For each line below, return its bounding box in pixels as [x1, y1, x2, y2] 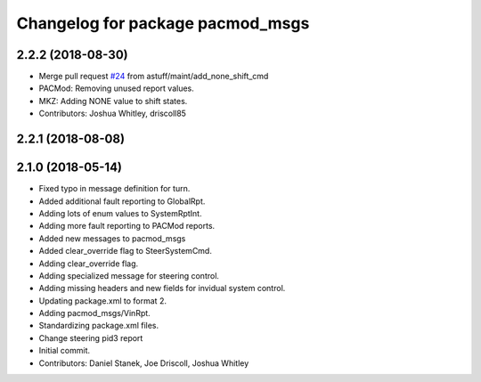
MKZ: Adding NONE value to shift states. [38, 95, 188, 106]
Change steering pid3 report [38, 332, 143, 343]
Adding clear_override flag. [38, 258, 139, 269]
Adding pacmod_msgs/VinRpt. [38, 308, 151, 319]
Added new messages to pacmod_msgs [38, 232, 186, 244]
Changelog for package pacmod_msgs [16, 13, 310, 33]
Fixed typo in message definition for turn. [38, 183, 191, 194]
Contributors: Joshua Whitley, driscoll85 [38, 108, 187, 119]
